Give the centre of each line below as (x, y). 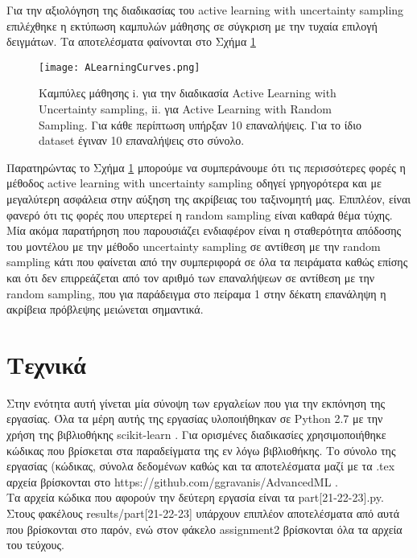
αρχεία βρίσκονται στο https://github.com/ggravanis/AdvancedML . (172, 481)
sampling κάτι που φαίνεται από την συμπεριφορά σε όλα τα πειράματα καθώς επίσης (207, 262)
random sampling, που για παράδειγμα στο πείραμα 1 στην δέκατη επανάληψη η (196, 293)
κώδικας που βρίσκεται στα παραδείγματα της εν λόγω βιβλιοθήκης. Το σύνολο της (201, 450)
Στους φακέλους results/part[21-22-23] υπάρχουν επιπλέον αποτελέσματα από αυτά (203, 513)
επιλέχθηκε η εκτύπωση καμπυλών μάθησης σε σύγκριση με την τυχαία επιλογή (192, 25)
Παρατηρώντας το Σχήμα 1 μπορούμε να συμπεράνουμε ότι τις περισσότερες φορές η (206, 167)
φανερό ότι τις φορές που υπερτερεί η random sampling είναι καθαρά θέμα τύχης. (200, 214)
